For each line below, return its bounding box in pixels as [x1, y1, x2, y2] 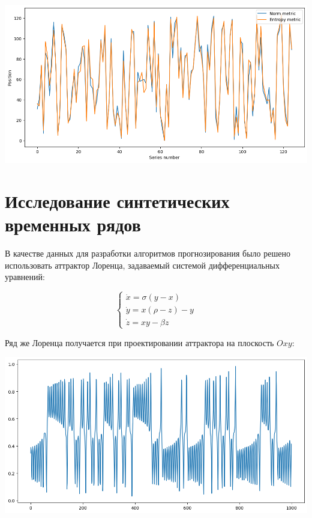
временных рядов [5, 212, 141, 237]
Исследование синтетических [5, 189, 230, 213]
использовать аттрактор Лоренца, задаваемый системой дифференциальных [5, 258, 280, 271]
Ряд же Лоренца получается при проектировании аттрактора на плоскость [5, 336, 274, 349]
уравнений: [5, 270, 45, 283]
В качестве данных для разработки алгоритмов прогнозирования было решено [5, 247, 290, 260]
